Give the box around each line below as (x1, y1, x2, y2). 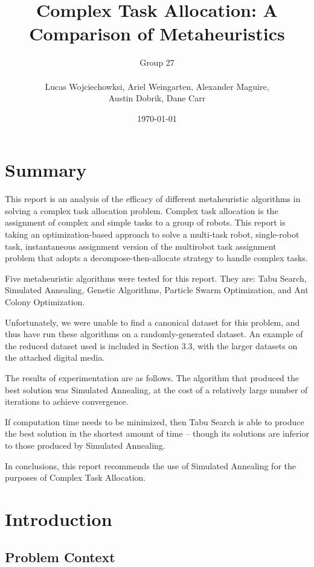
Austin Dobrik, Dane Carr (108, 92, 206, 104)
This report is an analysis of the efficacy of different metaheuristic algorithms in (5, 192, 301, 205)
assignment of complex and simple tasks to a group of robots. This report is (5, 216, 286, 229)
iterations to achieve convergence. (5, 395, 129, 408)
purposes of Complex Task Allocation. (5, 471, 146, 484)
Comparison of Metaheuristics (29, 21, 285, 46)
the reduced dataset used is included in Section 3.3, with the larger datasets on (5, 339, 298, 352)
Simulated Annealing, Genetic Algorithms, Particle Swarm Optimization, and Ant (5, 283, 309, 296)
